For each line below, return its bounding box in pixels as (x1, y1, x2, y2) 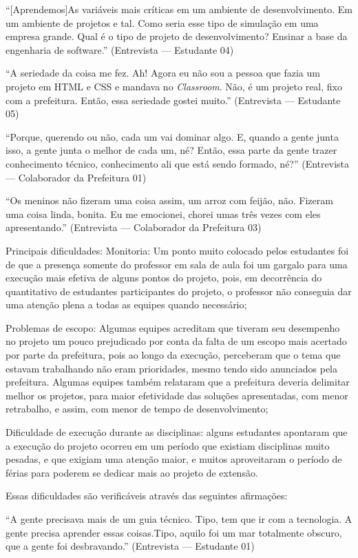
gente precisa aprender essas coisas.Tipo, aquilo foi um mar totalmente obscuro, (6, 525, 342, 539)
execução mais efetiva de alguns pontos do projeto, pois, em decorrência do (6, 270, 322, 285)
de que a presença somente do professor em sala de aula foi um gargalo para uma (6, 257, 348, 271)
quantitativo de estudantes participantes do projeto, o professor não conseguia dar (6, 283, 352, 298)
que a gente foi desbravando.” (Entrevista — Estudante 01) (6, 539, 255, 553)
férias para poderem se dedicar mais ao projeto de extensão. (6, 465, 258, 479)
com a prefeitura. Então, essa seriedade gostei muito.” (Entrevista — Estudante (6, 92, 341, 107)
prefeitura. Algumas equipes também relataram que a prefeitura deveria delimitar (6, 375, 350, 389)
